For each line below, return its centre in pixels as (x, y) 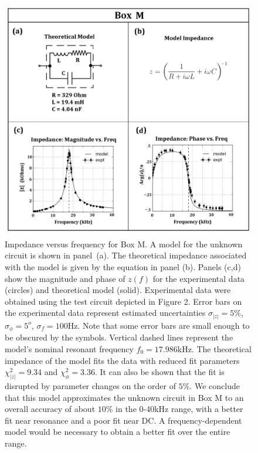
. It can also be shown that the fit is (159, 372)
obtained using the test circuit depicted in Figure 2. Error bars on (123, 301)
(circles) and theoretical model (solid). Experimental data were (118, 290)
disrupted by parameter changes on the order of (91, 385)
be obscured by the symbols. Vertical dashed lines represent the (119, 337)
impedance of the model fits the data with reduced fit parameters (122, 360)
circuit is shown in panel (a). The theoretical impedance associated (126, 255)
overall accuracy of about (50, 409)
